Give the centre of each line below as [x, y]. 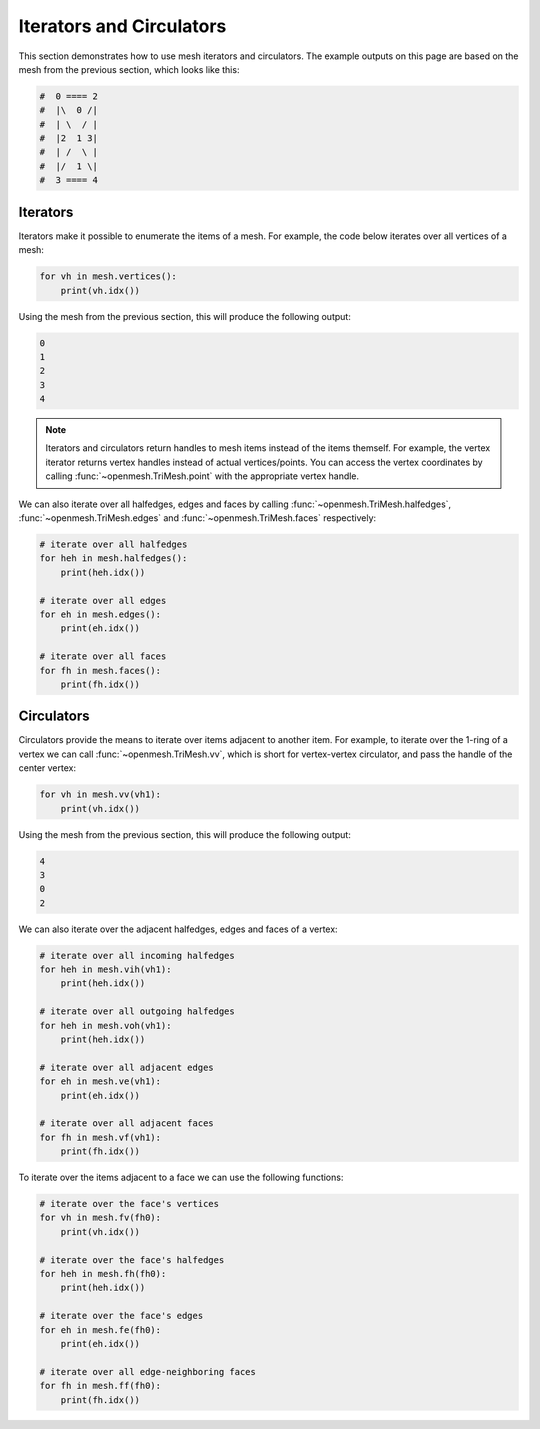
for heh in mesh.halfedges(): [113, 558]
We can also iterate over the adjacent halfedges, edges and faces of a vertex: [178, 929]
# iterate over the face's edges [121, 1316]
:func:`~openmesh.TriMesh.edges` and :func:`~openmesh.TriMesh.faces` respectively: [197, 518]
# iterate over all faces [103, 656]
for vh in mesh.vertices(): [108, 276]
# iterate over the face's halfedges [132, 1259]
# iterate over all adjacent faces [126, 1123]
